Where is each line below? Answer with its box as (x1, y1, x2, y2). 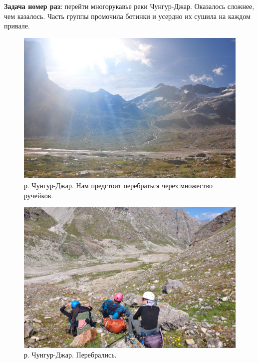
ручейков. (24, 190, 53, 200)
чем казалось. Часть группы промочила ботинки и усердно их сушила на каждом (4, 10, 251, 21)
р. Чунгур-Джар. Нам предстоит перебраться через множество (24, 180, 213, 190)
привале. (4, 20, 30, 31)
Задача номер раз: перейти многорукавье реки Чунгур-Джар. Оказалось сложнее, (4, 1, 255, 11)
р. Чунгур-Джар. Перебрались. (24, 350, 117, 360)
